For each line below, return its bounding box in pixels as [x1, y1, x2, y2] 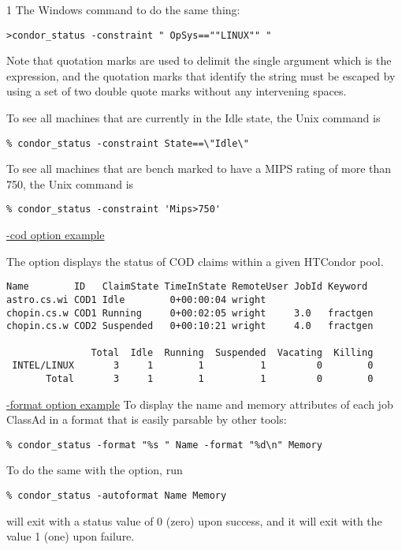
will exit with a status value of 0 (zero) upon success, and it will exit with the [6, 512, 382, 529]
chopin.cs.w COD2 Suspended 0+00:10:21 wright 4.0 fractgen [6, 320, 374, 332]
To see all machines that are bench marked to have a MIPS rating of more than [6, 160, 392, 177]
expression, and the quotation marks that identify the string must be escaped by [6, 67, 396, 84]
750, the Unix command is [6, 175, 134, 192]
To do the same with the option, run [6, 462, 183, 478]
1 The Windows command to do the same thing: [6, 2, 240, 17]
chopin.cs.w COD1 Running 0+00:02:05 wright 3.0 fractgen [6, 307, 374, 319]
